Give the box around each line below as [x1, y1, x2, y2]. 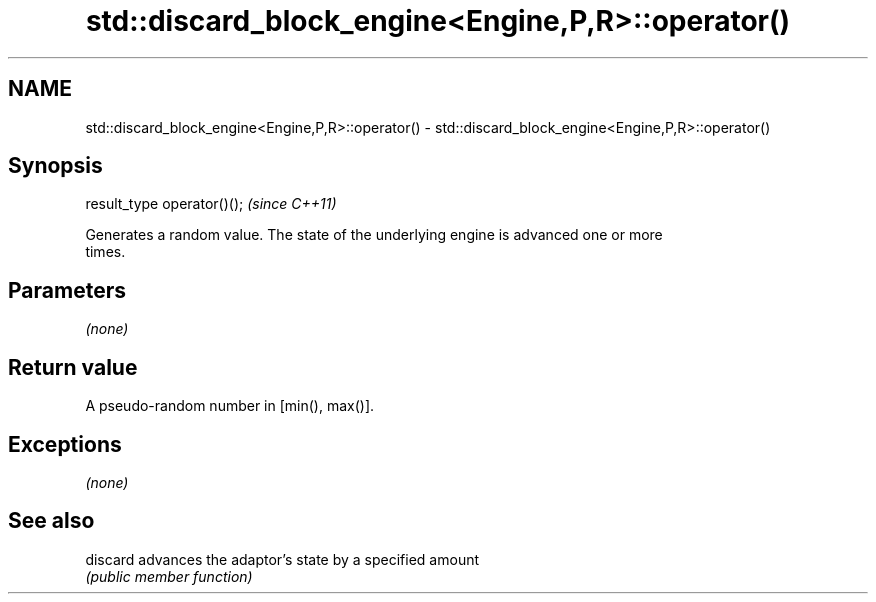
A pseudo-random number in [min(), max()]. [85, 397, 375, 415]
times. [85, 243, 126, 261]
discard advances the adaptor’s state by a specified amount [85, 550, 480, 568]
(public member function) [85, 567, 253, 585]
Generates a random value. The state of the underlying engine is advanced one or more [85, 226, 663, 244]
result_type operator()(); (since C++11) [85, 195, 337, 213]
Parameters [8, 277, 126, 303]
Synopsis [8, 153, 103, 179]
